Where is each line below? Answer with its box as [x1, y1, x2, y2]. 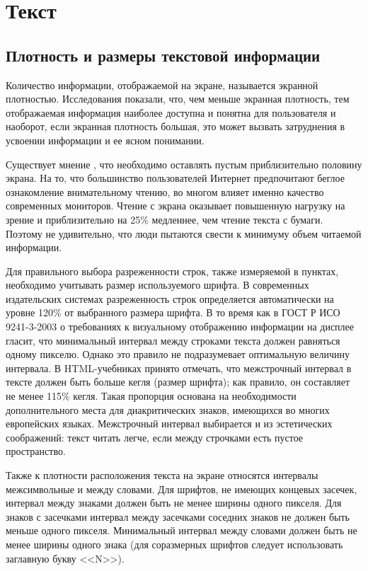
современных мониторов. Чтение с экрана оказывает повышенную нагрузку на [6, 198, 345, 213]
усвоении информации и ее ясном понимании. [6, 132, 205, 147]
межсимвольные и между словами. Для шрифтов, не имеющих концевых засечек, [6, 481, 357, 496]
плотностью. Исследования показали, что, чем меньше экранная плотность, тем [6, 91, 350, 106]
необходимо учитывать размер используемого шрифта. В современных [6, 277, 309, 292]
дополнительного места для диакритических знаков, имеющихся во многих [6, 402, 330, 417]
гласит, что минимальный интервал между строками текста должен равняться [6, 333, 340, 347]
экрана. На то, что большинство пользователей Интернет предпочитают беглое [6, 171, 345, 185]
